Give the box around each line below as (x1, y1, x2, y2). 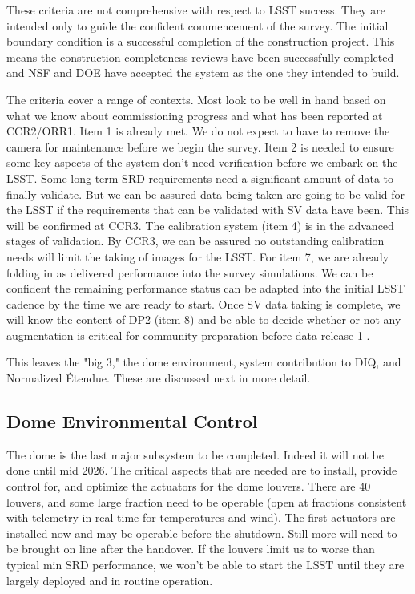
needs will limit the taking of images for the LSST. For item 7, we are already (6, 248, 389, 265)
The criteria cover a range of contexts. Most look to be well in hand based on (6, 91, 386, 107)
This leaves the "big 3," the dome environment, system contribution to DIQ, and (6, 354, 401, 370)
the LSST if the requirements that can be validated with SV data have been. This (6, 201, 409, 218)
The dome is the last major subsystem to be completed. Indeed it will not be (6, 446, 384, 463)
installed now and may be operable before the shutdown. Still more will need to (6, 524, 397, 541)
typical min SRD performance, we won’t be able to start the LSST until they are (6, 556, 405, 573)
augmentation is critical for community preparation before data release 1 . (6, 326, 370, 343)
